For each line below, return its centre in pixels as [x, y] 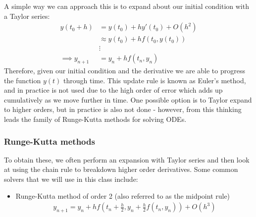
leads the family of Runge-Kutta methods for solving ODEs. [95, 119]
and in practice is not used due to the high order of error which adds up [113, 90]
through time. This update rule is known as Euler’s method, [155, 80]
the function [23, 80]
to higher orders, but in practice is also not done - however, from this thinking [123, 109]
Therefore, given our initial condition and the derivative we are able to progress [125, 71]
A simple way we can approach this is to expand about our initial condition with [127, 6]
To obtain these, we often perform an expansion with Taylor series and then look [127, 159]
